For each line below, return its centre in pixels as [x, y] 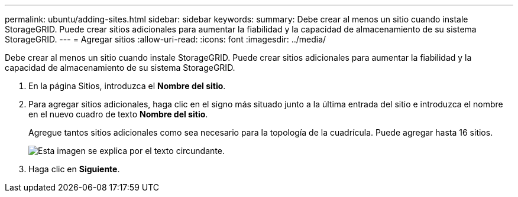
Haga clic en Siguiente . [74, 169]
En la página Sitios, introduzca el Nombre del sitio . [127, 86]
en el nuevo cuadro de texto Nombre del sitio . [118, 114]
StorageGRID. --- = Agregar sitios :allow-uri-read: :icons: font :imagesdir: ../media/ [166, 39]
